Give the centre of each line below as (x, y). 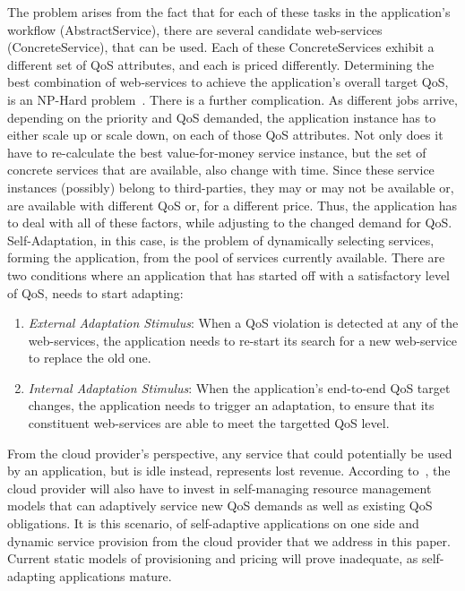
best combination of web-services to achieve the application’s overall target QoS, (228, 82)
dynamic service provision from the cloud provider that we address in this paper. (229, 540)
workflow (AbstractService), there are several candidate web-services (195, 29)
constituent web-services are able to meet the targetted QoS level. (209, 423)
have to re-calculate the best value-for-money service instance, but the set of (217, 152)
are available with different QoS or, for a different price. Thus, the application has (232, 205)
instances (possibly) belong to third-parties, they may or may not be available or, (231, 187)
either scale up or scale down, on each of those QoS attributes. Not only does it (225, 135)
